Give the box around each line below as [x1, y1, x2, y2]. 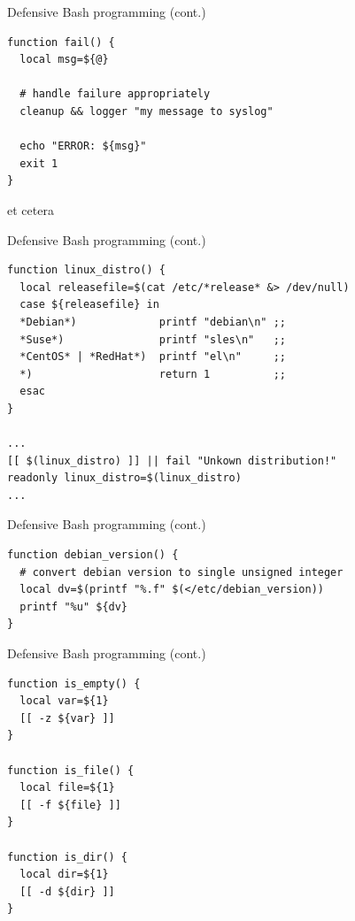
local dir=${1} [19, 868, 109, 881]
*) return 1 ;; [19, 367, 286, 380]
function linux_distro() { [7, 264, 166, 277]
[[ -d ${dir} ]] [19, 885, 115, 898]
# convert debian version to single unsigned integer [19, 565, 343, 579]
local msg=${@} [19, 53, 109, 66]
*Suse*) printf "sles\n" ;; [19, 333, 286, 346]
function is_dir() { [7, 850, 128, 863]
